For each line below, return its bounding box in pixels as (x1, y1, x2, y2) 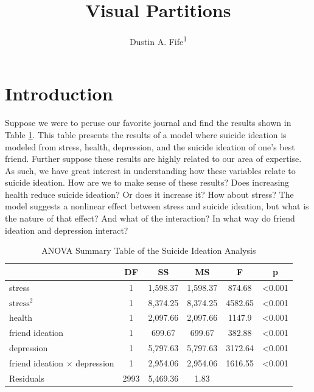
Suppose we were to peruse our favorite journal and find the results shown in (5, 116, 291, 129)
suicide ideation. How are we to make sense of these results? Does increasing (5, 176, 290, 189)
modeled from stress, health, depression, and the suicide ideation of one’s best (5, 140, 295, 153)
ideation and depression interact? (5, 223, 128, 236)
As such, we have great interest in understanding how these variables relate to (5, 164, 296, 177)
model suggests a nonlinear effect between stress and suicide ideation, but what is (5, 200, 309, 212)
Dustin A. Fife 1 (129, 33, 187, 47)
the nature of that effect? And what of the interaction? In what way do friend (5, 212, 295, 225)
